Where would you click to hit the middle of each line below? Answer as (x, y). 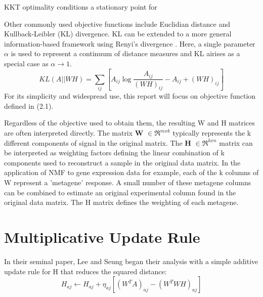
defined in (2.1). (29, 105)
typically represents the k (212, 133)
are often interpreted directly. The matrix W (74, 133)
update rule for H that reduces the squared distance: (85, 271)
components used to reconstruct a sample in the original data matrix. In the (122, 162)
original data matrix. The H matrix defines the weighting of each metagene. (121, 202)
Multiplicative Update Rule (102, 237)
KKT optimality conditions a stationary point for (81, 7)
